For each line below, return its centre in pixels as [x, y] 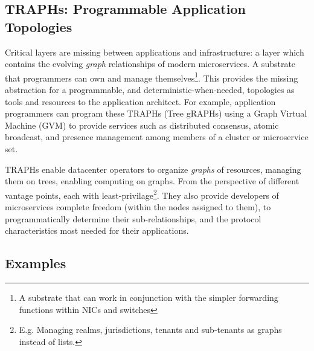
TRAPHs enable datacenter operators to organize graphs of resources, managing [153, 169]
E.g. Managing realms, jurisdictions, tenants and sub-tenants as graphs [150, 330]
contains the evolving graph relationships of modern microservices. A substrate [150, 64]
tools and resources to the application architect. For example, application [140, 101]
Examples [36, 263]
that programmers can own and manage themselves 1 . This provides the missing [152, 77]
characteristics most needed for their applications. [97, 230]
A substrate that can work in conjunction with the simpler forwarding [149, 298]
